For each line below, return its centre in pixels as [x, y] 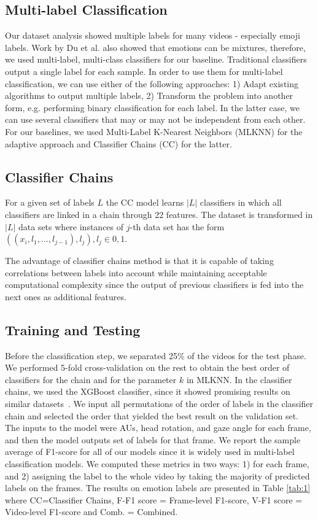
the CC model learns [145, 202]
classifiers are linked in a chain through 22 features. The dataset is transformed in [159, 214]
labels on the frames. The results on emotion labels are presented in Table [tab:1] [158, 488]
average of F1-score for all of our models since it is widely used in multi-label [150, 452]
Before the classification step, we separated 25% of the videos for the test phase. [156, 355]
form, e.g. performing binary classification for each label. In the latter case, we [152, 107]
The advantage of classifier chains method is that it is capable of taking [139, 261]
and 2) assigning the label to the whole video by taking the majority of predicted [157, 475]
